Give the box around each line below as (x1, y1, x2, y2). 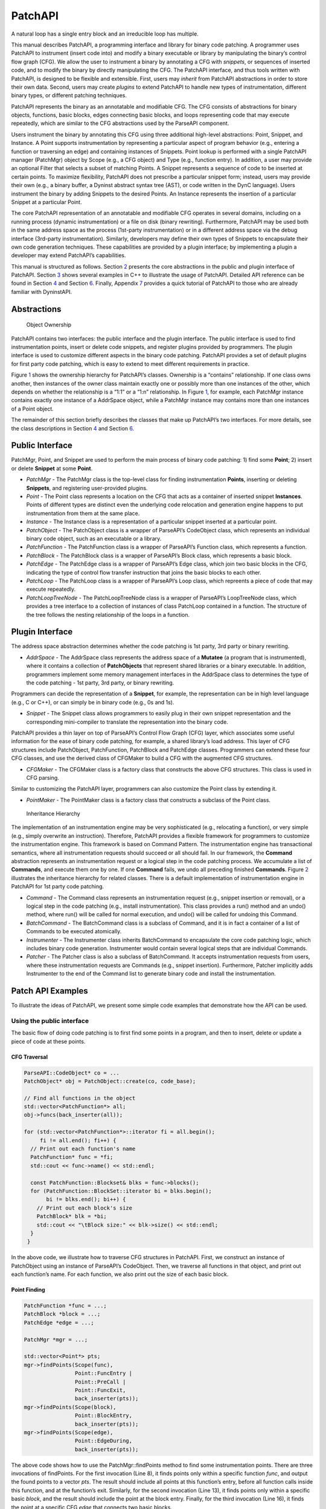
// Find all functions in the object (24, 1094, 136, 1102)
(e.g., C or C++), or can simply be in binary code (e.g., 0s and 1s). (11, 698, 174, 706)
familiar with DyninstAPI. (11, 288, 72, 295)
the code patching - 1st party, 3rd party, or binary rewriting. (26, 679, 174, 686)
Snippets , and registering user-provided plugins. (26, 484, 148, 491)
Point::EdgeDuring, (74, 1437, 133, 1444)
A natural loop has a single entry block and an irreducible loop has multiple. (11, 30, 199, 37)
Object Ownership (26, 321, 72, 328)
